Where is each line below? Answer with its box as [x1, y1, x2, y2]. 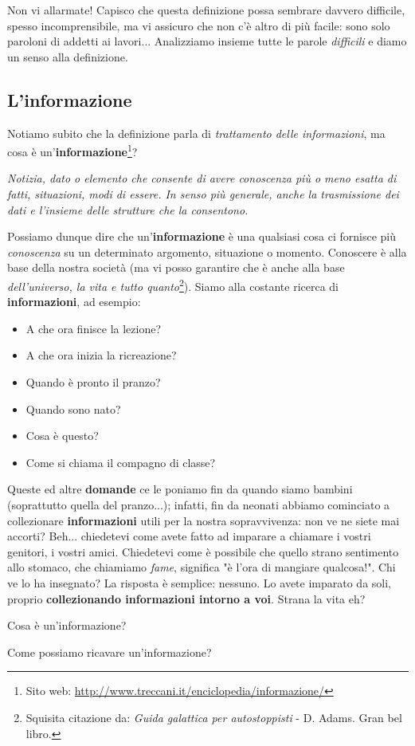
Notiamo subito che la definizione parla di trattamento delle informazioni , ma [7, 124, 386, 141]
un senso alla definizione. [7, 48, 128, 65]
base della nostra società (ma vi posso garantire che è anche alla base [7, 259, 345, 276]
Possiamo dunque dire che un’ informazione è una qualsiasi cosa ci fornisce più [7, 228, 397, 245]
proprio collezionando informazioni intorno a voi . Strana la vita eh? [7, 590, 366, 607]
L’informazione [7, 87, 132, 112]
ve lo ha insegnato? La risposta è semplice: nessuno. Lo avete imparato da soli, [7, 574, 392, 591]
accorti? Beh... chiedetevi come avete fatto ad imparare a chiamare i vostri [7, 528, 371, 544]
